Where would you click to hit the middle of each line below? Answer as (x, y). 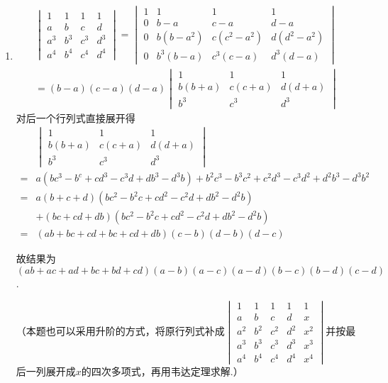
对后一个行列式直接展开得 (76, 117)
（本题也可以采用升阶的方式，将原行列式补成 (120, 331)
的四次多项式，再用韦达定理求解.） (162, 371)
